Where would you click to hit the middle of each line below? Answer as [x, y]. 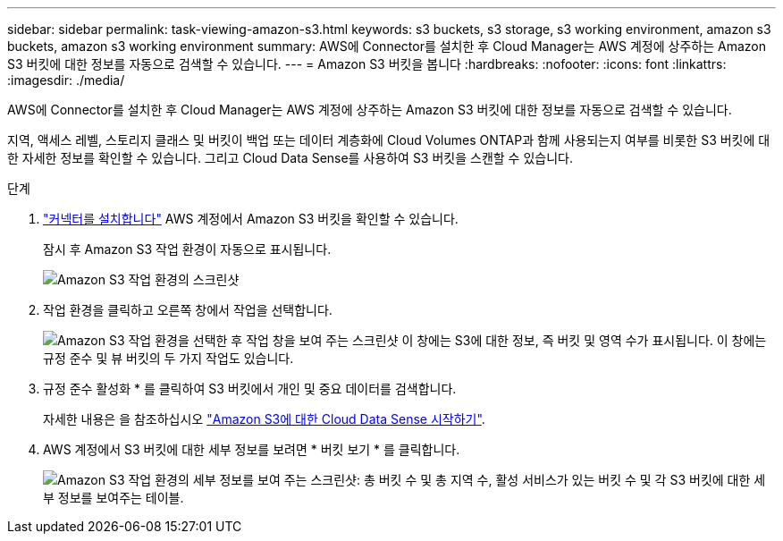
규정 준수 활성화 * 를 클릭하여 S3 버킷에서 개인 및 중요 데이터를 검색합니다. [250, 389]
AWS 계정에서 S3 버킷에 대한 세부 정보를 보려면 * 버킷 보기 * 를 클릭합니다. [252, 449]
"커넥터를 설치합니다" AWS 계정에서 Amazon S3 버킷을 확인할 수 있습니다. [251, 219]
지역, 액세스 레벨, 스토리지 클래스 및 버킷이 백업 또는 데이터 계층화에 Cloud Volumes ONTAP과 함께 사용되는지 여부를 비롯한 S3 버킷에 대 [389, 140]
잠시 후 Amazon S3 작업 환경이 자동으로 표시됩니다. [187, 249]
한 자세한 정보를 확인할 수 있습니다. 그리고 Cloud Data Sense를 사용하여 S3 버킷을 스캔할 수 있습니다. [290, 158]
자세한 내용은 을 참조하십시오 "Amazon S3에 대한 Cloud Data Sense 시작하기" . [264, 419]
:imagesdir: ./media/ [66, 80]
